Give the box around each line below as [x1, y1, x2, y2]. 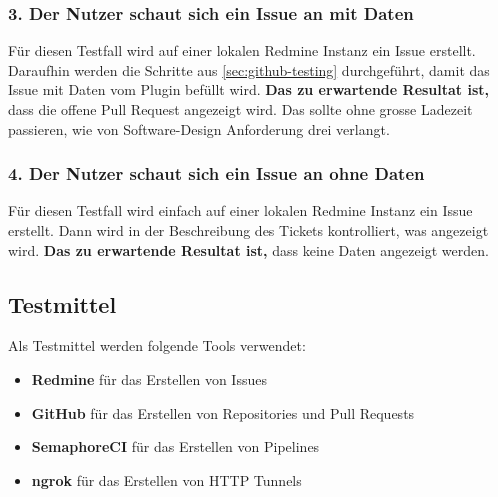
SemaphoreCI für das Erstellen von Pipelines [31, 436, 320, 457]
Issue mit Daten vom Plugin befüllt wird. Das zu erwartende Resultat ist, [8, 79, 490, 100]
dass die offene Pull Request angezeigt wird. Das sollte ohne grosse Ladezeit [8, 99, 473, 119]
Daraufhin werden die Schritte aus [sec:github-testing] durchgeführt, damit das [8, 59, 490, 80]
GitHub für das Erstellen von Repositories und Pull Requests [31, 402, 415, 423]
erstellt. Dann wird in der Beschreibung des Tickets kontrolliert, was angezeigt [8, 220, 489, 240]
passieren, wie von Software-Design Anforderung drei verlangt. [8, 118, 390, 139]
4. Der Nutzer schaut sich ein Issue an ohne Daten [8, 161, 425, 186]
